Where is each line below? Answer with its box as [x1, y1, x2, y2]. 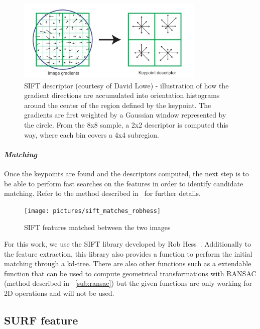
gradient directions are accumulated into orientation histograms [24, 90, 220, 100]
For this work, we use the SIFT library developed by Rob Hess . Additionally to [4, 239, 251, 249]
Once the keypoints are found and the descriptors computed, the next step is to [4, 168, 249, 179]
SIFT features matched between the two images [24, 222, 171, 232]
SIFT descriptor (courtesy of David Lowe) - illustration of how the [24, 80, 229, 90]
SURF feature [4, 312, 78, 328]
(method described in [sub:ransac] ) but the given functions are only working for [4, 278, 252, 288]
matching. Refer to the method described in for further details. [4, 188, 201, 198]
